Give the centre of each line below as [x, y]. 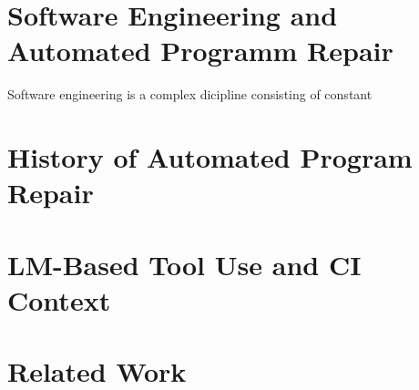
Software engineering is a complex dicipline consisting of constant [190, 94]
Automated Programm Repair [200, 51]
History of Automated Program [210, 157]
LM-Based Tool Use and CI [184, 264]
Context [59, 299]
